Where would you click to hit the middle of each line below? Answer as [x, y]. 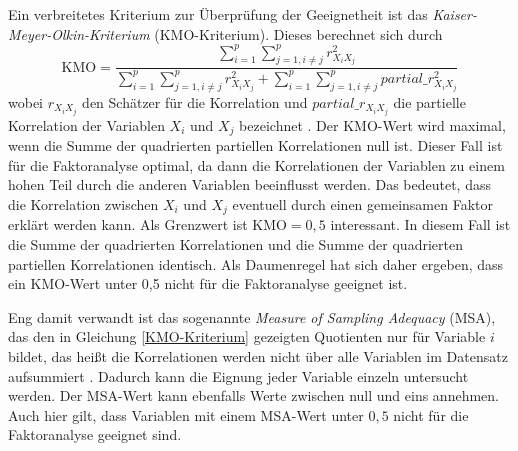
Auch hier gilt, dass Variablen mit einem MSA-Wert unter [186, 414]
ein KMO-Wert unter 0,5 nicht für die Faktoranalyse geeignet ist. [208, 283]
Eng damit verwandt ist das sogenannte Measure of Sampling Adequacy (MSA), [252, 316]
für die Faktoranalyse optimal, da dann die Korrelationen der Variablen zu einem [256, 164]
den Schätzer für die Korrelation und [195, 101]
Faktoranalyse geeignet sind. [95, 434]
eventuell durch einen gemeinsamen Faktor [362, 203]
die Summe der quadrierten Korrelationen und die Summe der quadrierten [235, 244]
